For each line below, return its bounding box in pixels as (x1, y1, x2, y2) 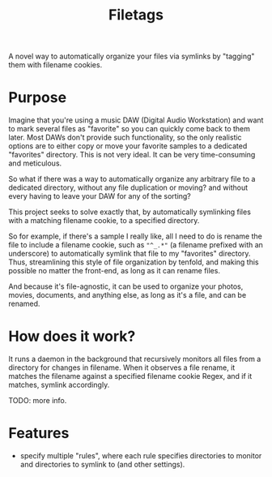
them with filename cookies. (8, 60, 103, 70)
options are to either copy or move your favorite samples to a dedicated (8, 141, 248, 151)
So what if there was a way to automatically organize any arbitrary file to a (8, 174, 256, 184)
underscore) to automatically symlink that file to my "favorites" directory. (8, 249, 251, 259)
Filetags (108, 6, 164, 24)
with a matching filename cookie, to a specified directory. (8, 216, 200, 226)
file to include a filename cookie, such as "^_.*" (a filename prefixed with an (8, 240, 263, 250)
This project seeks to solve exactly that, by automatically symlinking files (8, 207, 251, 217)
